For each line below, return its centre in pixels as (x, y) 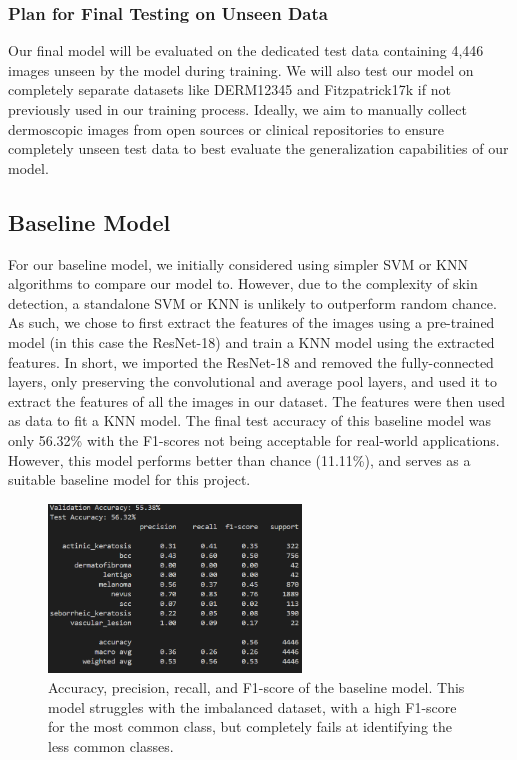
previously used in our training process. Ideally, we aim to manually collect (237, 109)
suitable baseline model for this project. (129, 479)
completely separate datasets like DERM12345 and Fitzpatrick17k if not (229, 89)
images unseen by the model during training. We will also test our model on (241, 69)
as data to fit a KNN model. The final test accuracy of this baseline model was (249, 420)
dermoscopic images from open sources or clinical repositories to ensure (226, 128)
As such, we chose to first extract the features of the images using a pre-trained (251, 322)
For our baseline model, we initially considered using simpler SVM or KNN (238, 263)
